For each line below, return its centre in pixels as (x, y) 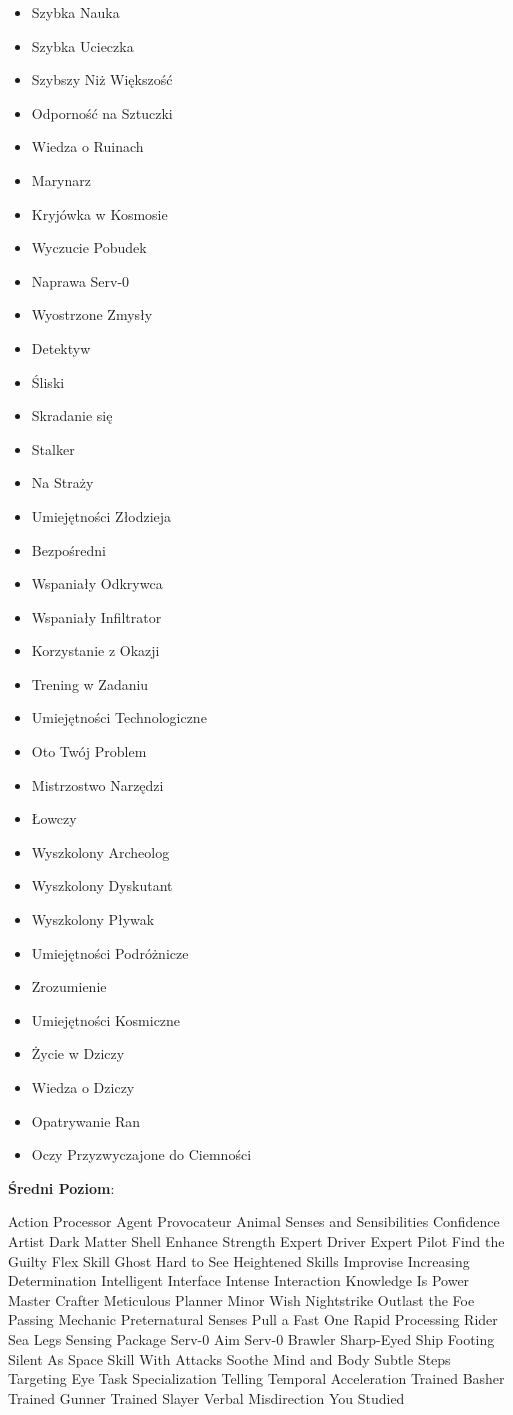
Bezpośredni (68, 549)
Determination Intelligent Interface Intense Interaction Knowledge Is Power (239, 1280)
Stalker (53, 448)
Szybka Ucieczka (82, 45)
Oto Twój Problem (89, 751)
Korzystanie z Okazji (95, 650)
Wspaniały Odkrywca (97, 583)
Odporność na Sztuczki (102, 112)
